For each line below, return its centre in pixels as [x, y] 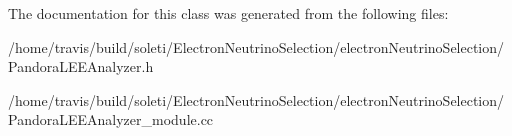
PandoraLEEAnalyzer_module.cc [111, 119]
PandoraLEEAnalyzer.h [81, 66]
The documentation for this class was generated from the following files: [228, 13]
